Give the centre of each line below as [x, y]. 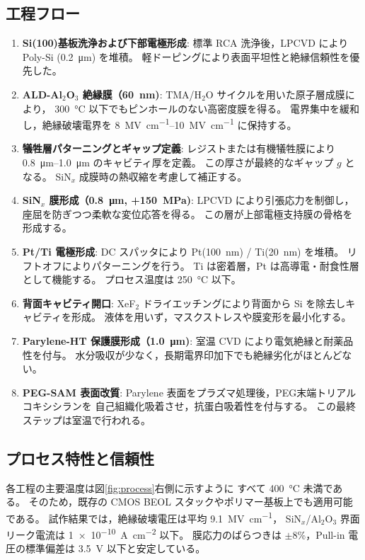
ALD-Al [42, 94]
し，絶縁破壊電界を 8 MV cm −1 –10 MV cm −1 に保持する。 [160, 124]
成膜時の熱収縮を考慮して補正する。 [163, 176]
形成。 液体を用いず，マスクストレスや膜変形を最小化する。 [211, 317]
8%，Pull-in [319, 534]
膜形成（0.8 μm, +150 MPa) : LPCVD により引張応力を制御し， [202, 200]
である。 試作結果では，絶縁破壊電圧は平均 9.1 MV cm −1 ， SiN [154, 517]
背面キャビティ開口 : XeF [79, 303]
